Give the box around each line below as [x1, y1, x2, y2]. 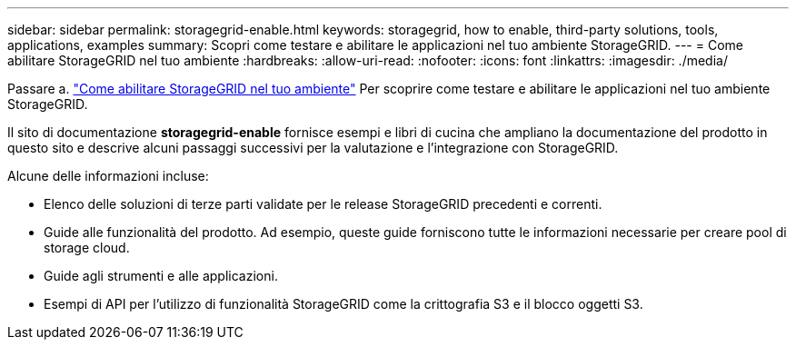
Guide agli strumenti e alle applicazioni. [44, 268, 278, 283]
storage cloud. [44, 240, 130, 255]
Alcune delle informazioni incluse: [7, 168, 209, 183]
